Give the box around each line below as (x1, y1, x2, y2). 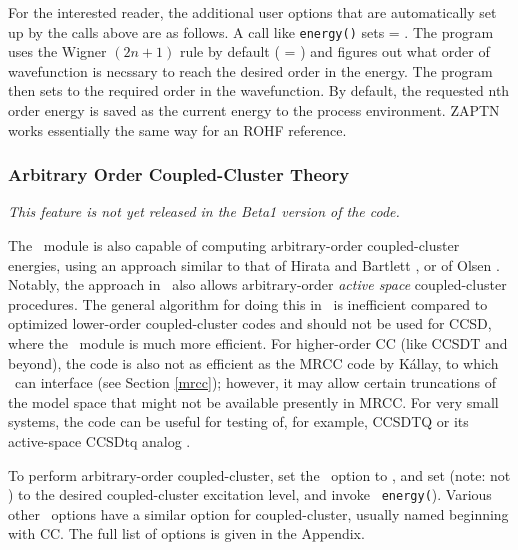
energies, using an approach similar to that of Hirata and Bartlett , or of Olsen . (8, 254, 500, 275)
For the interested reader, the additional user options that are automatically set (8, 2, 497, 22)
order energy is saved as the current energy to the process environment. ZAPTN (8, 100, 500, 121)
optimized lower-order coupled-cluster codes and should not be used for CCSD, (8, 313, 492, 334)
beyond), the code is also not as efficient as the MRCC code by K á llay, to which (8, 352, 499, 373)
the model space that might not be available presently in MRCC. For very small (8, 391, 499, 412)
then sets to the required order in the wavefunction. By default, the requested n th (8, 80, 510, 101)
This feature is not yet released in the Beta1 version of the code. (8, 201, 400, 222)
